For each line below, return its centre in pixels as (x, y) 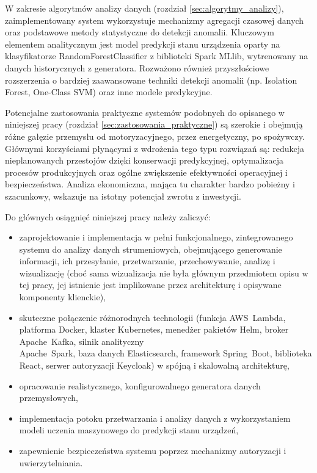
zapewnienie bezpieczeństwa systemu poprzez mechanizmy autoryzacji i (153, 450)
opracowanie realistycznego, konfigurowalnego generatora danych (140, 385)
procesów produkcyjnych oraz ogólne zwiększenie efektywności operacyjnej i (146, 172)
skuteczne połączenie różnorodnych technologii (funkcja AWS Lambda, (152, 317)
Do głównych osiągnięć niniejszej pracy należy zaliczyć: (108, 216)
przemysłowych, (49, 398)
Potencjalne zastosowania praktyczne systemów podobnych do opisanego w (145, 112)
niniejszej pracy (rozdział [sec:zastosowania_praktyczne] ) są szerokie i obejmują (154, 124)
